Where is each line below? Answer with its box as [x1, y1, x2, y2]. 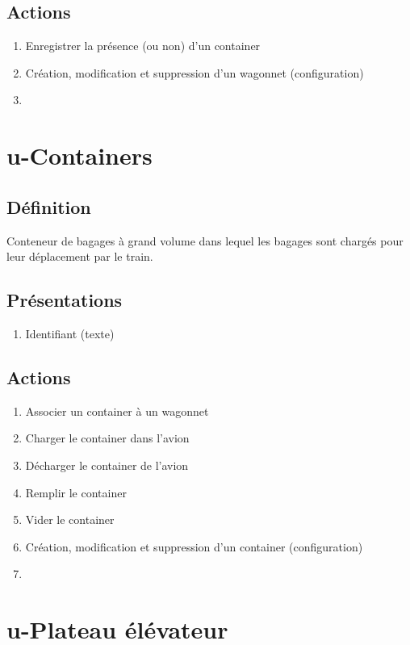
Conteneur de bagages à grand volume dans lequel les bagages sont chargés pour [6, 232, 404, 249]
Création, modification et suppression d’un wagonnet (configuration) [25, 64, 364, 81]
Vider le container [25, 511, 115, 528]
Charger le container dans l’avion [25, 429, 190, 446]
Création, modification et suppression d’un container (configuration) [25, 538, 363, 555]
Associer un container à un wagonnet [25, 402, 209, 419]
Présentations [6, 287, 123, 312]
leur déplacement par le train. [6, 248, 153, 265]
